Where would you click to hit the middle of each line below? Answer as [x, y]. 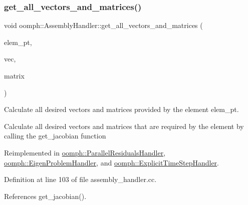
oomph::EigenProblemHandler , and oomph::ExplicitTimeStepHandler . [112, 162]
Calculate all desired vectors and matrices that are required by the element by [124, 126]
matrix [14, 75]
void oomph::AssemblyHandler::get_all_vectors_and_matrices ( [103, 25]
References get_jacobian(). [45, 196]
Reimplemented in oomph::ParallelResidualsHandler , [85, 152]
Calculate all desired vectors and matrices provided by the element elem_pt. [121, 109]
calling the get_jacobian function [55, 136]
